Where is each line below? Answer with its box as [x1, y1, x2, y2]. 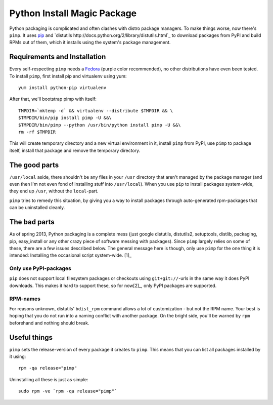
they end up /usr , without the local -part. [9, 188, 99, 194]
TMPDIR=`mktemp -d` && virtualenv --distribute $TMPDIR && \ [18, 108, 173, 113]
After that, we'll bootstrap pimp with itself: [9, 96, 97, 102]
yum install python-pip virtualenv [18, 85, 107, 91]
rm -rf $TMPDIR [18, 129, 56, 135]
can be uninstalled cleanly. [9, 205, 65, 211]
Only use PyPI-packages [9, 265, 72, 272]
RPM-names [9, 295, 40, 302]
